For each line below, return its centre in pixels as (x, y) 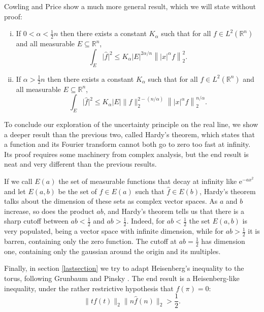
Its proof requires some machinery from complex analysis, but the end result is (126, 154)
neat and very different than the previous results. (80, 164)
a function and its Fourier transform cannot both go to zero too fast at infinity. (127, 144)
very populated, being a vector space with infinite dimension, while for (114, 231)
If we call (18, 181)
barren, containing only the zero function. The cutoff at (91, 241)
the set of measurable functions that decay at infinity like (148, 181)
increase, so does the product (49, 211)
